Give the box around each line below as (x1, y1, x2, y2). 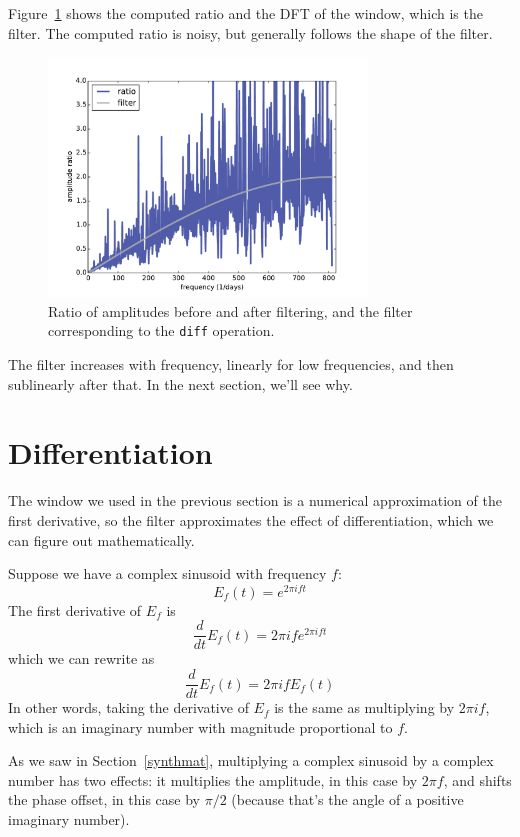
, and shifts (443, 769, 512, 790)
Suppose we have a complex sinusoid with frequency (8, 563, 327, 584)
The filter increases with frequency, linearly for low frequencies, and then (8, 354, 454, 375)
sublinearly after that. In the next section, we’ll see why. (8, 373, 353, 394)
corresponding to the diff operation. (48, 320, 275, 341)
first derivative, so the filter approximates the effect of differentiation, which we (8, 509, 494, 530)
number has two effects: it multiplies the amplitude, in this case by (8, 769, 418, 790)
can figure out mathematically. (8, 529, 195, 550)
